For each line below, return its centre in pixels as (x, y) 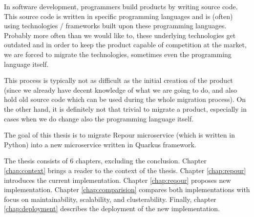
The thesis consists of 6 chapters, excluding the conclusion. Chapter (105, 161)
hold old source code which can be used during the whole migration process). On (125, 99)
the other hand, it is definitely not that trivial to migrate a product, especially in (125, 108)
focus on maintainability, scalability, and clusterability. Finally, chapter (110, 199)
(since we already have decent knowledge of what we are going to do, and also (120, 89)
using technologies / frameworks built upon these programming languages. (115, 26)
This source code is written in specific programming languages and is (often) (118, 16)
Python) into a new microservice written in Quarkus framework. (100, 144)
